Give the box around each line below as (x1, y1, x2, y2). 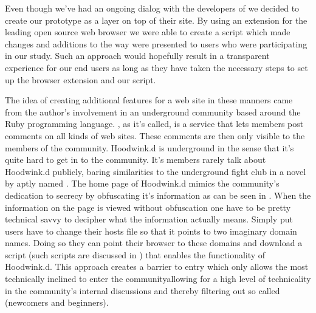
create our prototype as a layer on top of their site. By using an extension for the (5, 13, 307, 26)
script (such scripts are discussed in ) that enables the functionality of (5, 248, 266, 261)
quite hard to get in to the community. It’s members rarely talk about (5, 153, 266, 166)
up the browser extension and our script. (5, 73, 156, 86)
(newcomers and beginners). (5, 296, 109, 309)
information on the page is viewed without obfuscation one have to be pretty (5, 201, 291, 213)
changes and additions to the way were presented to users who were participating (5, 37, 307, 50)
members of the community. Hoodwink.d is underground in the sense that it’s (5, 141, 294, 154)
